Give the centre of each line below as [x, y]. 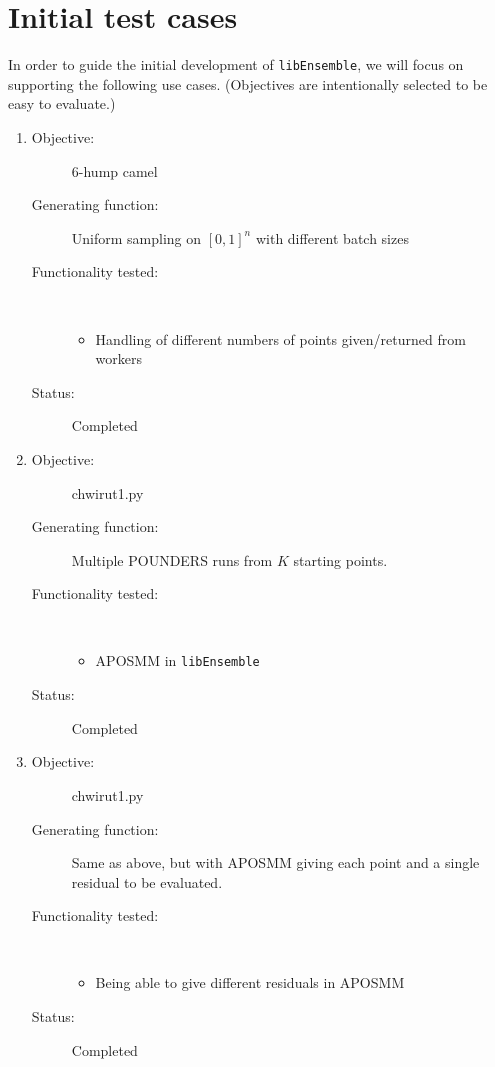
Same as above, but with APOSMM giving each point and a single [275, 862]
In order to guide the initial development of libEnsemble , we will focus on [236, 64]
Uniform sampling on [136, 237]
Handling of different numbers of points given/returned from [280, 338]
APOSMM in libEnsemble [177, 660]
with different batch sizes [332, 237]
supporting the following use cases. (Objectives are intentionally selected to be [248, 83]
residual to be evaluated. [147, 881]
